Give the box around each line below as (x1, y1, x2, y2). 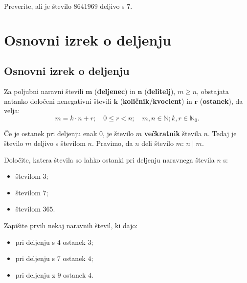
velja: (4, 105, 20, 116)
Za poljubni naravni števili (4, 86, 84, 96)
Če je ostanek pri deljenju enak (4, 128, 97, 139)
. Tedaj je (208, 128, 237, 139)
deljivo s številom (33, 138, 86, 148)
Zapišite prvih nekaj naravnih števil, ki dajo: (4, 220, 138, 230)
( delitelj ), (144, 86, 176, 96)
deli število (141, 138, 174, 148)
